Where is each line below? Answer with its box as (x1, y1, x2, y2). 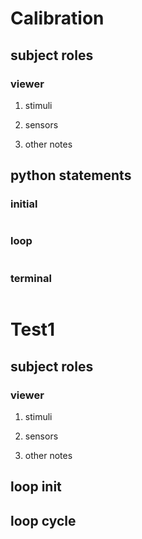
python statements (10, 167, 132, 184)
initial (10, 197, 38, 211)
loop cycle (10, 512, 77, 529)
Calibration (10, 7, 105, 30)
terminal (10, 271, 52, 285)
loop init (10, 478, 62, 496)
